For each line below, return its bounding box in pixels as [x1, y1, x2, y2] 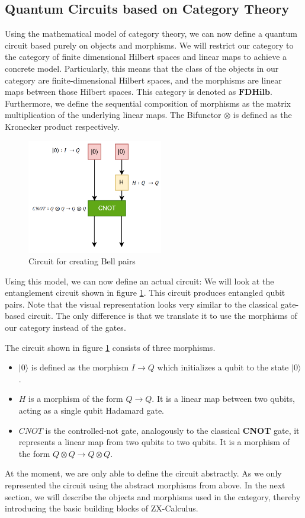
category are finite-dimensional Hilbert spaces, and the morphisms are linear [5, 73, 282, 86]
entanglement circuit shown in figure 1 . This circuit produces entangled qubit [5, 286, 285, 299]
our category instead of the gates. [5, 321, 126, 334]
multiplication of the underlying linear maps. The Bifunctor [5, 108, 221, 121]
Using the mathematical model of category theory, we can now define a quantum [5, 27, 298, 40]
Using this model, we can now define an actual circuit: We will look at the [5, 274, 274, 287]
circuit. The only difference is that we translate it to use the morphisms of [27, 309, 297, 322]
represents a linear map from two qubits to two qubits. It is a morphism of [18, 436, 290, 448]
